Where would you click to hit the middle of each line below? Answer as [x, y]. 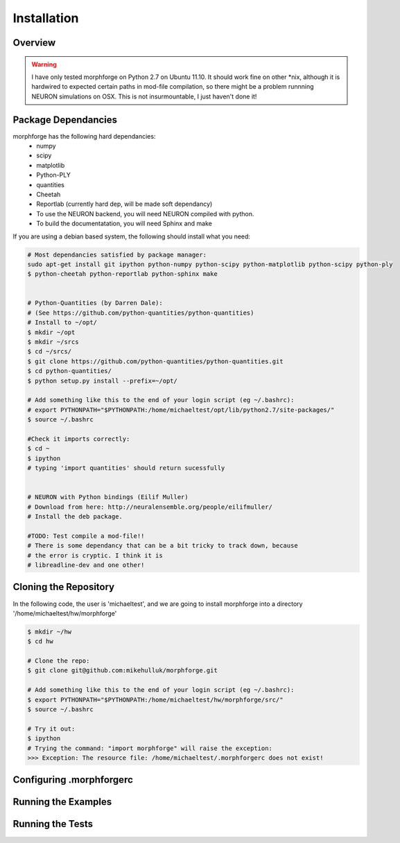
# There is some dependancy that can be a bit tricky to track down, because [163, 546]
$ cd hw [40, 642]
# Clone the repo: [59, 661]
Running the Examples [62, 802]
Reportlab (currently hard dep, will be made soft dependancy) [124, 204]
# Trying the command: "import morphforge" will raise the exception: [150, 748]
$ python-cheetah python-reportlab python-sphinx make [122, 274]
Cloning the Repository [63, 587]
